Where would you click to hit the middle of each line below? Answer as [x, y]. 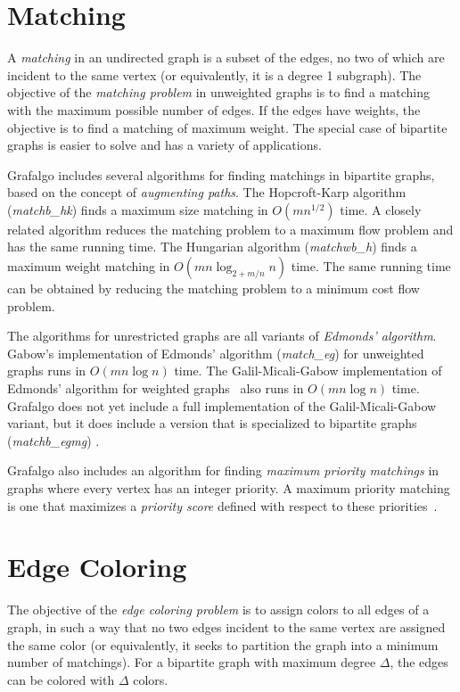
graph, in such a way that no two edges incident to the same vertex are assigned [226, 626]
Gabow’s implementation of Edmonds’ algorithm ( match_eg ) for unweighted [216, 353]
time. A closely [381, 209]
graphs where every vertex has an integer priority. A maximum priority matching [229, 488]
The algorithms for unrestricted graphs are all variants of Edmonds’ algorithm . [222, 336]
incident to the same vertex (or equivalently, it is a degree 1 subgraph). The [214, 74]
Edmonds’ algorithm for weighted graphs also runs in [156, 388]
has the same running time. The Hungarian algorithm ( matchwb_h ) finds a [212, 247]
